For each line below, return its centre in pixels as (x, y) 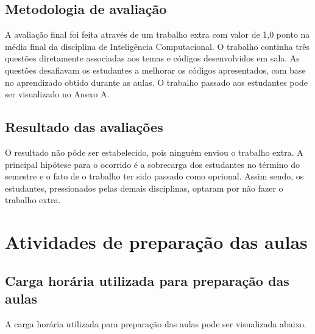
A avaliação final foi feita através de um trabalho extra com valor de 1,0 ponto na (157, 34)
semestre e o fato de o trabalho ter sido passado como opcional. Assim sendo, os (154, 176)
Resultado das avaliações (84, 127)
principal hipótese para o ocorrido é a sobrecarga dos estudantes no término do (153, 164)
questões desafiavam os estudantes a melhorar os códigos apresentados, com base (155, 70)
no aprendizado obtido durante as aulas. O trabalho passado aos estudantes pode (156, 82)
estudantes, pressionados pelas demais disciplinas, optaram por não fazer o (144, 188)
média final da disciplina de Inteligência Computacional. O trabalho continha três (157, 46)
